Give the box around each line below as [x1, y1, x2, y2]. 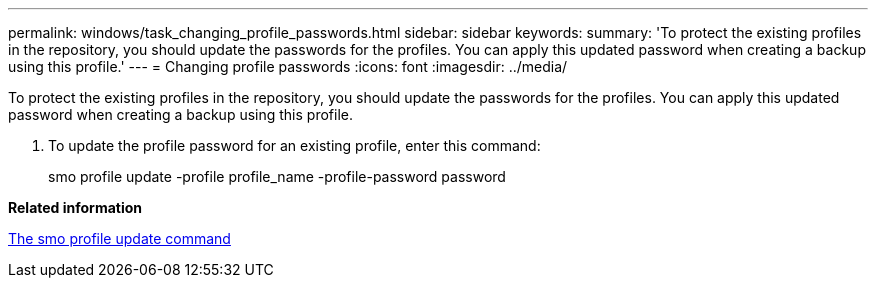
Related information [8, 199, 143, 216]
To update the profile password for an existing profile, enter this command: [48, 137, 541, 154]
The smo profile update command [8, 230, 231, 247]
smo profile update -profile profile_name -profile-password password [48, 168, 506, 185]
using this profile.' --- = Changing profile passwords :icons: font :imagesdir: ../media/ [8, 58, 568, 75]
